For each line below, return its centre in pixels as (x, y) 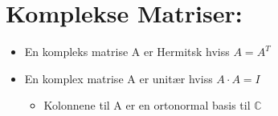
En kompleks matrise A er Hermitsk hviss (127, 52)
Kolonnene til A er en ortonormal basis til (147, 105)
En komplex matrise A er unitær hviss (119, 78)
